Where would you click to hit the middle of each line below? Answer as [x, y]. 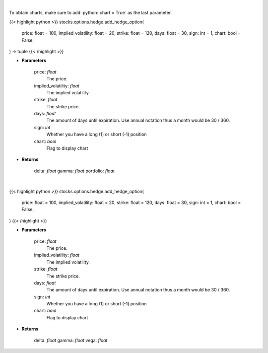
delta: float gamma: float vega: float [71, 340]
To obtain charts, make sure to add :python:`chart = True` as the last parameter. [91, 13]
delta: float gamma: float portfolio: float [74, 171]
